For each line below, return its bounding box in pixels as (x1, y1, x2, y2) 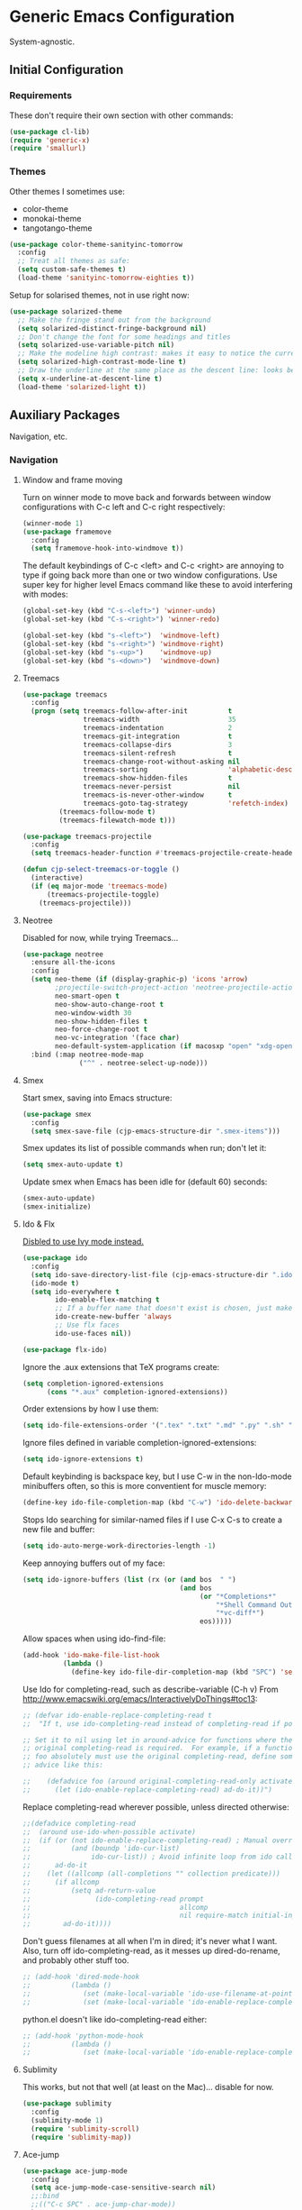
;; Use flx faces (55, 1320, 120, 1330)
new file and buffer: (22, 1524, 95, 1535)
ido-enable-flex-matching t (55, 1295, 160, 1304)
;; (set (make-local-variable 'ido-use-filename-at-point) (22, 1989, 297, 1998)
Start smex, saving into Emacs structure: (22, 1092, 173, 1103)
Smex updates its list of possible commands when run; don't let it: (22, 1143, 267, 1154)
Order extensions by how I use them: (22, 1403, 159, 1414)
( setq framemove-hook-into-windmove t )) (31, 543, 184, 553)
